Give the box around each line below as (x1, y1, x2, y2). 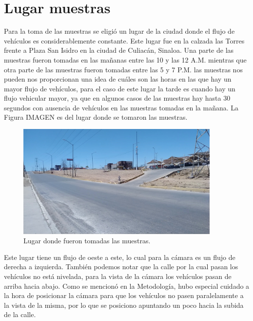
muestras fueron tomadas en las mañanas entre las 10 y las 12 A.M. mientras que (4, 54, 247, 64)
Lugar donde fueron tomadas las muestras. (23, 235, 151, 246)
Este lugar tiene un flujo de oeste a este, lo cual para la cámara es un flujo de (4, 252, 235, 262)
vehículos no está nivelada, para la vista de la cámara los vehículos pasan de (4, 271, 232, 281)
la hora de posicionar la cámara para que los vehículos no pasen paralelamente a (4, 290, 244, 300)
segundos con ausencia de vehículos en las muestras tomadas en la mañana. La (4, 102, 239, 112)
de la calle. (4, 309, 36, 320)
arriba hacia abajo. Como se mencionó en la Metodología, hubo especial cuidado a (4, 280, 250, 291)
